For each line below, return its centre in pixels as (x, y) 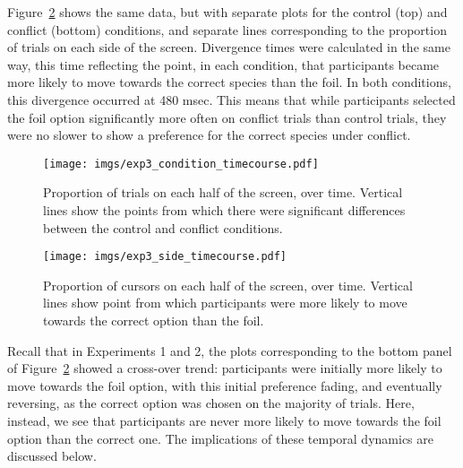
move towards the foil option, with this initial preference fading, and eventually (225, 385)
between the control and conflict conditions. (163, 227)
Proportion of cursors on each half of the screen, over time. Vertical (228, 285)
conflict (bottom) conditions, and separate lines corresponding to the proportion (227, 29)
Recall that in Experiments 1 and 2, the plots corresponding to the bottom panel (230, 350)
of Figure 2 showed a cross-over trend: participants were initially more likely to (225, 368)
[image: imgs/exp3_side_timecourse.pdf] (165, 257)
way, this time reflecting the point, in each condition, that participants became (223, 64)
